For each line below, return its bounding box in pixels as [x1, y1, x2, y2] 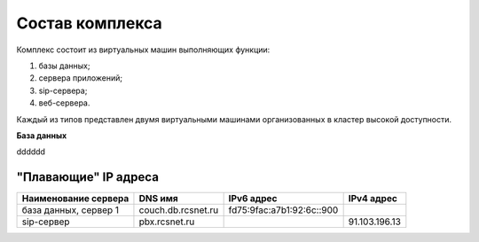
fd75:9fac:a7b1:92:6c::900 [228, 204, 339, 216]
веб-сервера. [38, 98, 90, 108]
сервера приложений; [38, 73, 123, 83]
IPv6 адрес [228, 192, 278, 205]
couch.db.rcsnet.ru [138, 204, 219, 216]
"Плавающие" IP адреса [16, 169, 160, 185]
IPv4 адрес [348, 192, 398, 205]
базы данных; [38, 60, 90, 71]
